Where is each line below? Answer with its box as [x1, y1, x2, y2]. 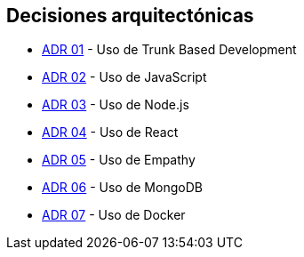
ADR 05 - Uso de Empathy [42, 152, 196, 168]
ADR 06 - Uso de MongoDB [42, 180, 203, 196]
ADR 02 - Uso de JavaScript [42, 69, 207, 85]
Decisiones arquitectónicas [6, 4, 254, 27]
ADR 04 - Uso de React [42, 124, 179, 141]
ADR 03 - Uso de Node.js [42, 97, 189, 113]
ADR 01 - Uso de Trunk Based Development [42, 42, 297, 58]
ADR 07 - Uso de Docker [42, 207, 186, 223]
